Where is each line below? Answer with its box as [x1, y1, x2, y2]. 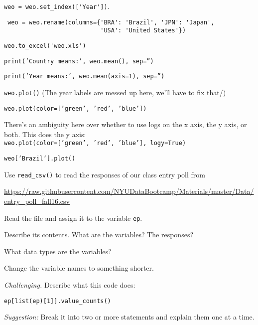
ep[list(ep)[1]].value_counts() [4, 297, 111, 305]
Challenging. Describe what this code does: [4, 280, 135, 290]
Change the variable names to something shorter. [4, 263, 154, 273]
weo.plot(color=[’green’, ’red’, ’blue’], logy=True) [4, 140, 186, 147]
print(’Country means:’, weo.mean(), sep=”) [4, 57, 154, 65]
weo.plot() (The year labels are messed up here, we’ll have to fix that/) [4, 87, 226, 97]
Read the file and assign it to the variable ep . [4, 212, 142, 223]
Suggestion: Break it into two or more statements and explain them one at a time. [4, 312, 255, 322]
